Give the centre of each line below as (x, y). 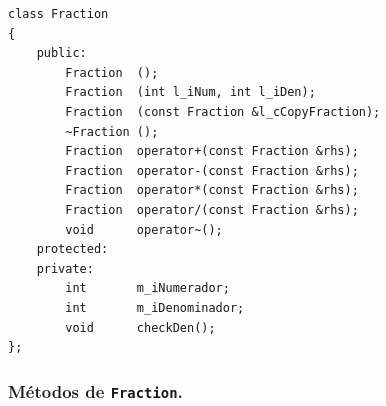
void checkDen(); (140, 327)
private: (65, 268)
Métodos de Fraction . (95, 390)
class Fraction (58, 14)
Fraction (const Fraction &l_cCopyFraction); (223, 111)
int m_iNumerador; (147, 288)
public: (61, 53)
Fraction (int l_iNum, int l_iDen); (190, 92)
